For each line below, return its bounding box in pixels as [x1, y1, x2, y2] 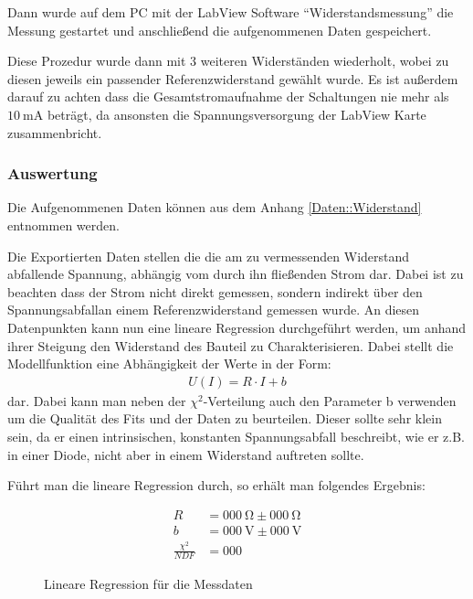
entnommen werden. [7, 215, 120, 234]
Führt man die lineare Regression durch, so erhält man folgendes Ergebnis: [7, 476, 426, 495]
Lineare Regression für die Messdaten [44, 573, 253, 593]
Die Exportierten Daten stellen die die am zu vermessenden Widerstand [7, 246, 410, 265]
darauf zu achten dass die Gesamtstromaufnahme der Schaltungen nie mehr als [7, 87, 449, 106]
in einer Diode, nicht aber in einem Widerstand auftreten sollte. [7, 444, 364, 464]
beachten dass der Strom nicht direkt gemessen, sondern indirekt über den [7, 282, 423, 301]
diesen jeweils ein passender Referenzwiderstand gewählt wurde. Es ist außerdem [7, 69, 458, 88]
